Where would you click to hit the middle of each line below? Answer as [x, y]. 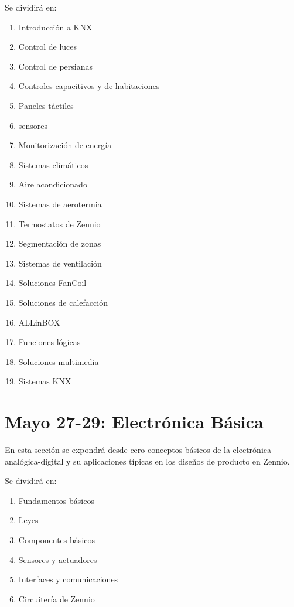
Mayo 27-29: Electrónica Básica [134, 422]
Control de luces [48, 47]
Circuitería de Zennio [57, 599]
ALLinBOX [39, 322]
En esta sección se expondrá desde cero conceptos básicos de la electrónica [138, 449]
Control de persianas [56, 66]
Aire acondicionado [53, 184]
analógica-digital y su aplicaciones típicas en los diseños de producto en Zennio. [147, 461]
